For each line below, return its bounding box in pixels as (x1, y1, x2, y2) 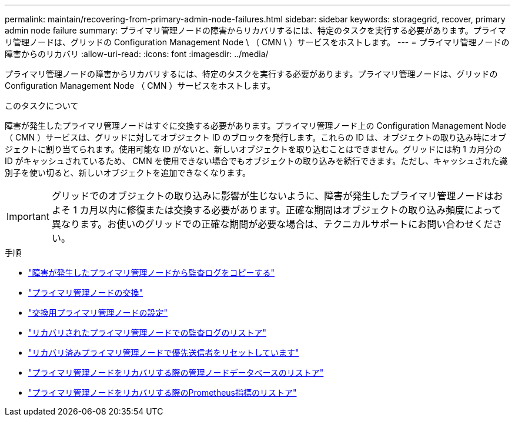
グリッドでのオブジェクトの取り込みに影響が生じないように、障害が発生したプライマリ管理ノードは (51, 190, 494, 202)
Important (6, 210, 49, 222)
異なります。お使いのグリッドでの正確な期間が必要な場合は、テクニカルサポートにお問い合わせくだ (51, 218, 493, 230)
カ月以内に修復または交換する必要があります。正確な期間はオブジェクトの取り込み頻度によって (79, 204, 501, 216)
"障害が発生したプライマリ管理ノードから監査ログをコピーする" (28, 268, 275, 278)
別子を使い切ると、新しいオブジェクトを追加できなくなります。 (5, 168, 251, 178)
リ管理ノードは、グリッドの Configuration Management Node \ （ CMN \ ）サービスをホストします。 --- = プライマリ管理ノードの (5, 37, 510, 47)
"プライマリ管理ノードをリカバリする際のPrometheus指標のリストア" (28, 387, 297, 397)
